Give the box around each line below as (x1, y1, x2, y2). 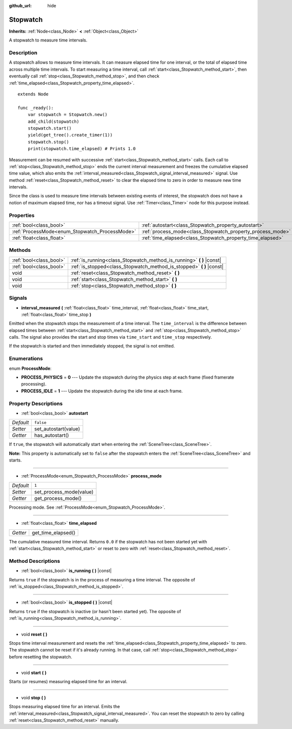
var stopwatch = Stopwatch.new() (27, 112, 108, 117)
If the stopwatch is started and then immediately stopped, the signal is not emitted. (9, 343, 175, 349)
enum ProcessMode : (9, 365, 52, 371)
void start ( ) (21, 670, 47, 676)
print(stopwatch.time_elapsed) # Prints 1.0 (27, 146, 136, 152)
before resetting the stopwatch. (9, 653, 73, 660)
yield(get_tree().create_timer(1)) (27, 132, 113, 138)
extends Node (18, 92, 49, 97)
